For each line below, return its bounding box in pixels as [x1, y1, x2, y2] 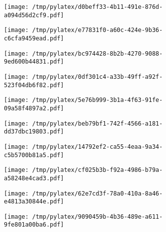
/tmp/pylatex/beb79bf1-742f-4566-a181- [32, 120, 163, 127]
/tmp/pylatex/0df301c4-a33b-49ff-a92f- [32, 73, 163, 80]
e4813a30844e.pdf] [4, 198, 64, 205]
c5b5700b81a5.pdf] [4, 151, 64, 159]
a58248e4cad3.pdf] [4, 174, 64, 182]
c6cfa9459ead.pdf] [4, 34, 64, 42]
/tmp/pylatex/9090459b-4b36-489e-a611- [32, 213, 163, 220]
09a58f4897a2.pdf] [4, 104, 64, 112]
